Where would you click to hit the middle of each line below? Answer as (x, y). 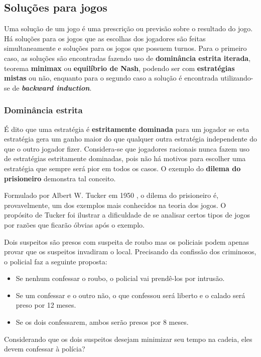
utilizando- (237, 78)
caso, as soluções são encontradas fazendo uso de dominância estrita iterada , (127, 58)
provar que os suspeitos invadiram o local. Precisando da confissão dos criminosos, (130, 252)
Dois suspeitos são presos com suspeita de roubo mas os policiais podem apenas (127, 241)
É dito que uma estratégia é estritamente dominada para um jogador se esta (127, 129)
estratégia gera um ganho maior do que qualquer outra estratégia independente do (131, 139)
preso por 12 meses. (46, 305)
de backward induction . (52, 87)
